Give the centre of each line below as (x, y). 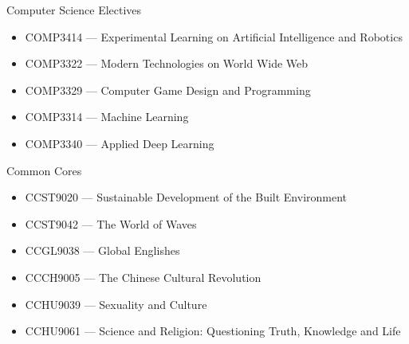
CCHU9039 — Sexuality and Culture (116, 304)
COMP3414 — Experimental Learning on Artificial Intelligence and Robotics (214, 36)
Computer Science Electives (74, 10)
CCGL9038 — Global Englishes (102, 250)
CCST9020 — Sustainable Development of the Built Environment (186, 197)
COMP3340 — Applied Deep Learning (120, 143)
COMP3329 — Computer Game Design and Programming (168, 90)
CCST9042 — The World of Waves (111, 223)
